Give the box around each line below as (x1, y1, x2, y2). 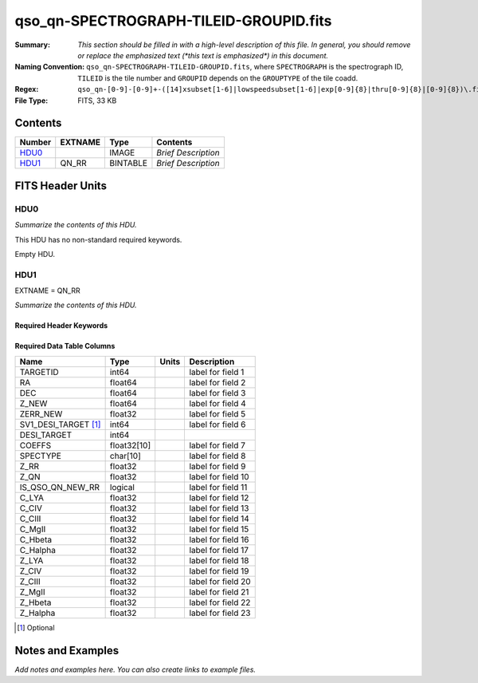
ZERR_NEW (19, 408, 63, 419)
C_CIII (19, 513, 41, 524)
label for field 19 (189, 565, 249, 576)
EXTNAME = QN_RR (14, 286, 80, 295)
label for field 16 (189, 534, 249, 545)
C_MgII (19, 523, 46, 535)
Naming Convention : (14, 62, 85, 72)
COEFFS (19, 440, 52, 451)
